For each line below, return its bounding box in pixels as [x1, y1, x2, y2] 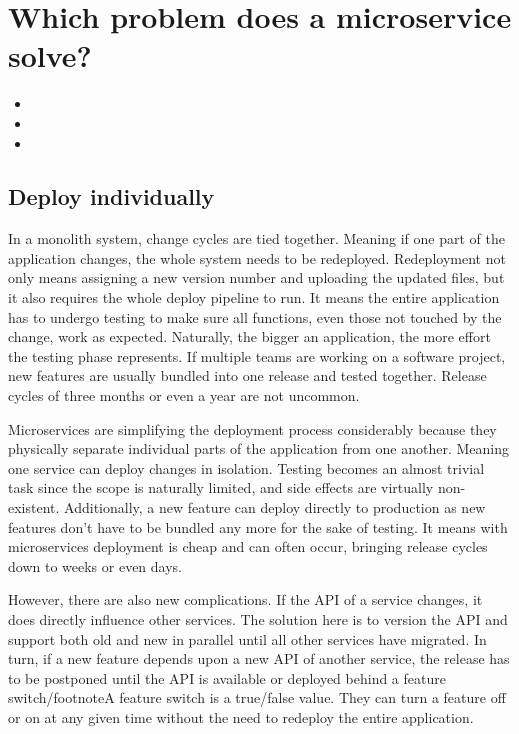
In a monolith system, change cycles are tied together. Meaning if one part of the [8, 228, 505, 249]
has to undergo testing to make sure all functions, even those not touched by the [8, 306, 502, 327]
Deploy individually [8, 181, 215, 212]
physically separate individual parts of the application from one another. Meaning [8, 438, 509, 459]
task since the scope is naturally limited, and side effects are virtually [8, 477, 434, 498]
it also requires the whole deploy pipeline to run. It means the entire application [8, 287, 500, 308]
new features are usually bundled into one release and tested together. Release [8, 365, 487, 386]
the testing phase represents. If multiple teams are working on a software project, [8, 345, 506, 366]
